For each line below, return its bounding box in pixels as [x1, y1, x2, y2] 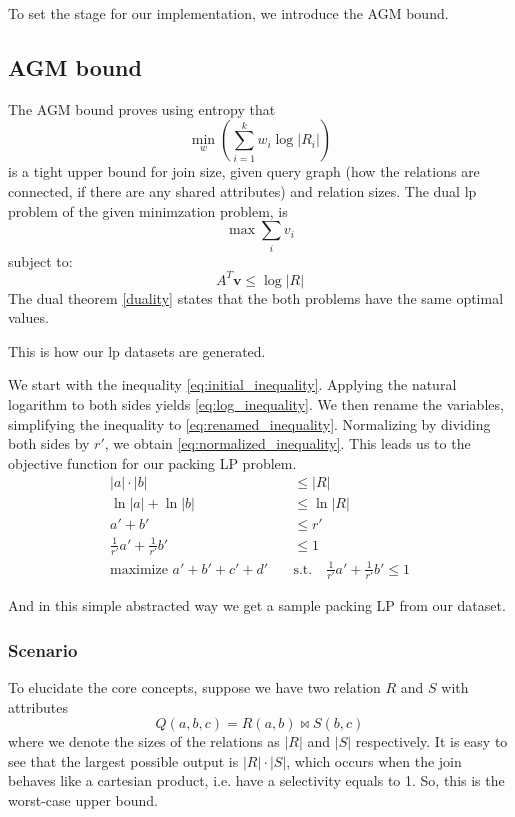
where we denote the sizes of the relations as [8, 731, 280, 752]
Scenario [8, 637, 78, 662]
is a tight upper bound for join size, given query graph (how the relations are [8, 161, 480, 182]
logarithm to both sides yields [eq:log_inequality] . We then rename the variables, [8, 393, 504, 414]
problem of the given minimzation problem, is [8, 200, 288, 221]
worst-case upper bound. [8, 789, 158, 810]
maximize [110, 562, 168, 577]
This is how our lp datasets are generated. [8, 340, 266, 361]
